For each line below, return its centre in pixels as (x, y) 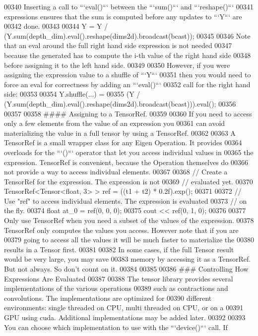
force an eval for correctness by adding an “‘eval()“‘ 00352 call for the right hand (127, 84)
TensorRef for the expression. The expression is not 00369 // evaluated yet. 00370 (129, 181)
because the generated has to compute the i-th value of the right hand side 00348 (128, 55)
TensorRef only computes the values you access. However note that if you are (121, 230)
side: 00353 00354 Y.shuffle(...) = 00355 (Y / (72, 94)
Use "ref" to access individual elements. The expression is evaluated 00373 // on (126, 200)
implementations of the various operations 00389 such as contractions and (116, 288)
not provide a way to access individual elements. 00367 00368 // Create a (116, 172)
